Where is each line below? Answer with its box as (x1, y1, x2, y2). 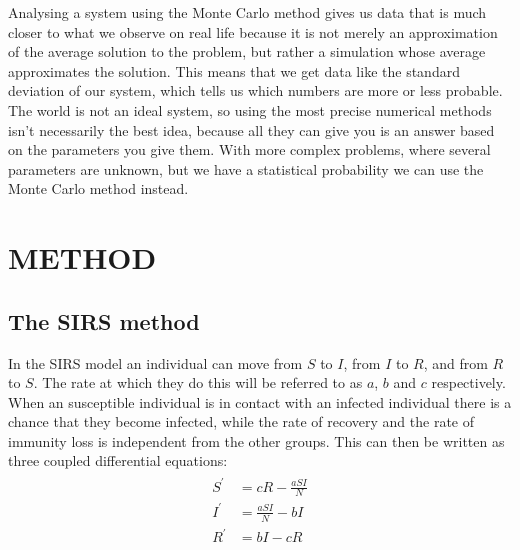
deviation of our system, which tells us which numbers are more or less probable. (8, 80, 503, 101)
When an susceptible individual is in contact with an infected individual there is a (8, 391, 512, 412)
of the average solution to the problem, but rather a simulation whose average (8, 41, 486, 62)
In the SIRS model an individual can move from (8, 352, 303, 373)
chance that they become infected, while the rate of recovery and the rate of (8, 411, 475, 432)
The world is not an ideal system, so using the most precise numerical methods (8, 99, 492, 120)
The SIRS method (8, 305, 200, 336)
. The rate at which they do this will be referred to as (33, 372, 363, 393)
